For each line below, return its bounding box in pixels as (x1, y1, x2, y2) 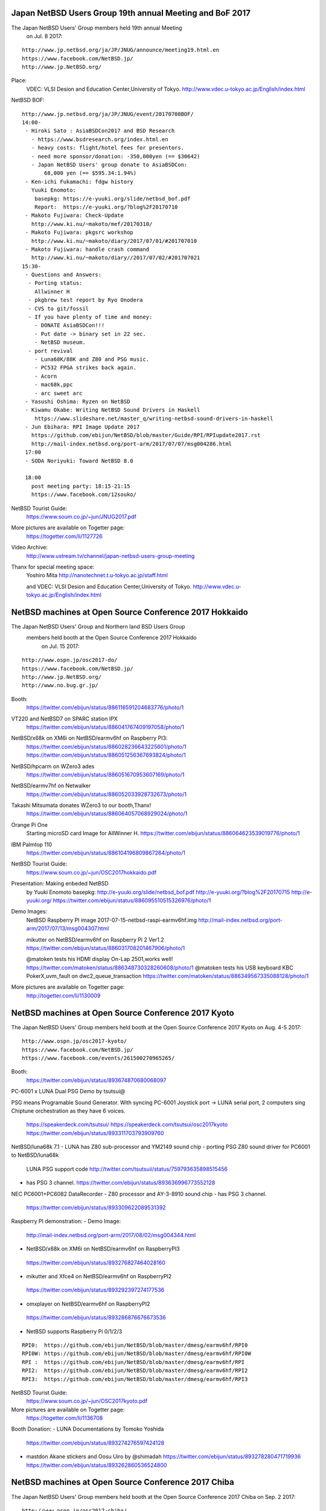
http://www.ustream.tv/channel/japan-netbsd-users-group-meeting (26, 552, 195, 559)
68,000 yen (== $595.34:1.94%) (44, 170, 137, 176)
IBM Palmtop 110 (11, 841, 53, 848)
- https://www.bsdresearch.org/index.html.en (31, 136, 168, 143)
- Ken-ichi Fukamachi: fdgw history (25, 178, 134, 185)
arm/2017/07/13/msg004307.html (26, 925, 109, 932)
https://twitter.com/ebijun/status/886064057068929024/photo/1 (26, 810, 188, 817)
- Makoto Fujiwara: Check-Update (25, 212, 124, 219)
